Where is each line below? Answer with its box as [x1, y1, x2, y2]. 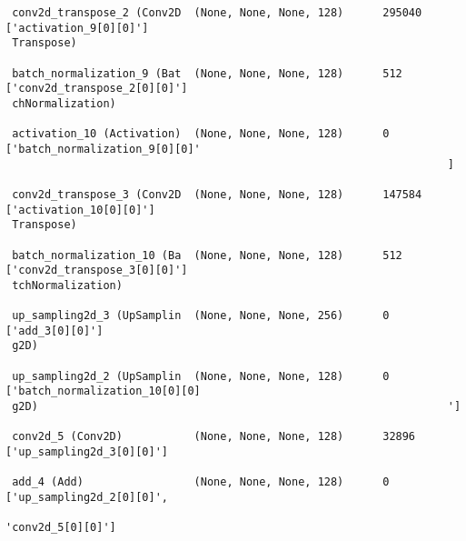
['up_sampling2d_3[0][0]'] [5, 446, 168, 459]
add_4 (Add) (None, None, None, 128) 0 [12, 476, 390, 489]
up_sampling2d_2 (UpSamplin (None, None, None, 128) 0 [12, 369, 390, 383]
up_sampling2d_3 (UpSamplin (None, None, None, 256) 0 [12, 309, 390, 323]
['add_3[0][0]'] [5, 324, 104, 337]
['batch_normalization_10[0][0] [5, 385, 201, 398]
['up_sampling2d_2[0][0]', [5, 491, 168, 504]
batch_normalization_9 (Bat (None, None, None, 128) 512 [12, 66, 402, 80]
